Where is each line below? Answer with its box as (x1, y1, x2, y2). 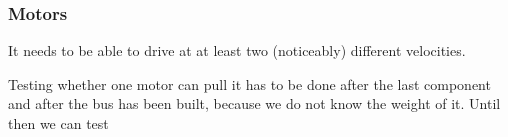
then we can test (8, 113, 109, 133)
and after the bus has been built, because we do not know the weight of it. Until (8, 93, 501, 114)
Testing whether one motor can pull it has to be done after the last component (8, 73, 491, 94)
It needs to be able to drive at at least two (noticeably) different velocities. (8, 40, 466, 61)
